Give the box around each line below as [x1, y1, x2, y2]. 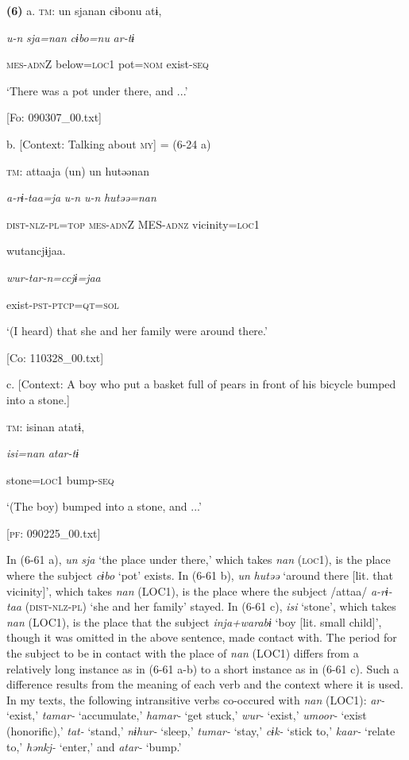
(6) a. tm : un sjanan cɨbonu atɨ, [6, 2, 162, 18]
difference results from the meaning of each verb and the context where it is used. [6, 676, 403, 692]
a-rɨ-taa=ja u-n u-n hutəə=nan [6, 189, 156, 206]
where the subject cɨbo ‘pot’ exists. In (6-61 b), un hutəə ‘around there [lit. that [6, 567, 393, 584]
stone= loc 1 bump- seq [6, 471, 114, 488]
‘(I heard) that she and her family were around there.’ [6, 322, 268, 339]
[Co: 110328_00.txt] [6, 349, 104, 365]
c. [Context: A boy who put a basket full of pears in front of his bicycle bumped [6, 376, 396, 392]
